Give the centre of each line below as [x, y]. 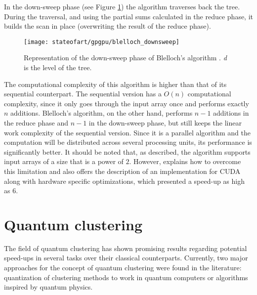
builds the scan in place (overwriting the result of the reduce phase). [107, 26]
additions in [231, 113]
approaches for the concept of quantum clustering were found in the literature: [123, 268]
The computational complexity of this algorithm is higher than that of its [115, 84]
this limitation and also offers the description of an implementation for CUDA [122, 171]
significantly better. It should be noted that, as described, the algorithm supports [127, 151]
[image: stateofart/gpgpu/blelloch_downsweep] [102, 42]
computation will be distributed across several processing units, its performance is [128, 142]
